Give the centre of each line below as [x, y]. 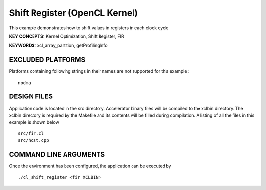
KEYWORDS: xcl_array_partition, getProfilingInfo [58, 46]
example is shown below [34, 122]
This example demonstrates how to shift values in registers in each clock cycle [89, 28]
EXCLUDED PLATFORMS [47, 60]
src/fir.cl [31, 133]
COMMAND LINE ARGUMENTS [57, 154]
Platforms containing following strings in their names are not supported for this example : [99, 71]
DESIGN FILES [31, 97]
